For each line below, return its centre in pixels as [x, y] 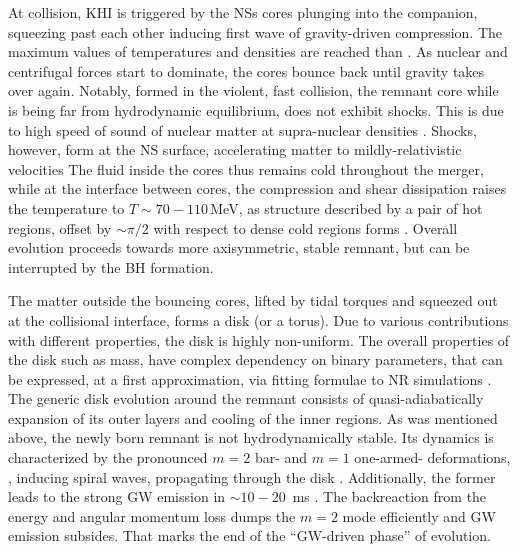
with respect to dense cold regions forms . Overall [305, 227]
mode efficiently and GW [419, 515]
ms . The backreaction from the [389, 496]
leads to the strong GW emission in [117, 496]
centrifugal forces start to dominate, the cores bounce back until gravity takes [246, 70]
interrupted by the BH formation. [111, 266]
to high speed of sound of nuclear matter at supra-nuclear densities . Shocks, [242, 129]
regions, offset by [60, 227]
